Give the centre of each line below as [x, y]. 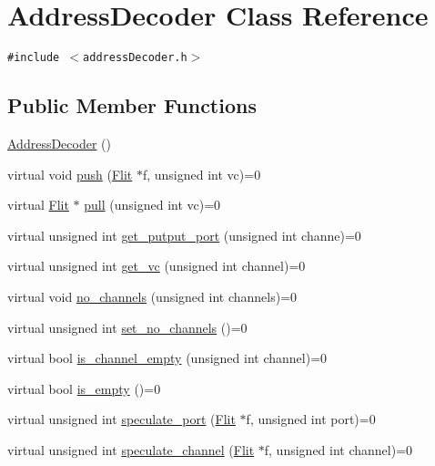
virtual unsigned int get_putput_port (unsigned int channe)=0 [184, 235]
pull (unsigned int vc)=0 [152, 205]
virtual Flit [38, 205]
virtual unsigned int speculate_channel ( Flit [131, 449]
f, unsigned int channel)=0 [339, 449]
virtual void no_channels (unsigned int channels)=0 [152, 296]
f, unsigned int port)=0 [311, 419]
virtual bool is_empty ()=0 [84, 388]
